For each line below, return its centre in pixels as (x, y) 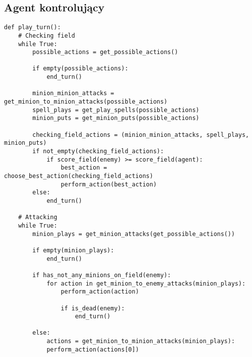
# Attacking (38, 217)
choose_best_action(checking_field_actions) (79, 176)
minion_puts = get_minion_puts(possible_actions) (116, 118)
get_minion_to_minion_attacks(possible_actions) (86, 102)
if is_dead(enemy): (93, 308)
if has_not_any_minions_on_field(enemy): (102, 275)
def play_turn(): (32, 28)
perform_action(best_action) (109, 184)
